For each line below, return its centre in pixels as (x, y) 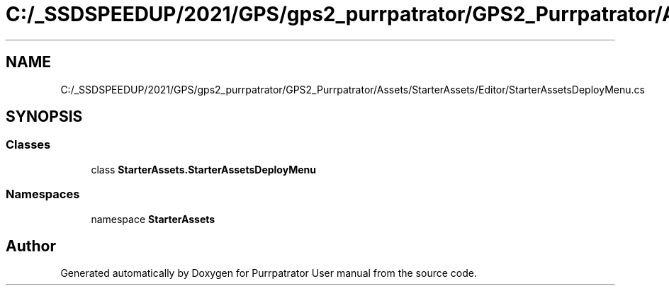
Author (31, 246)
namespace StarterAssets (153, 219)
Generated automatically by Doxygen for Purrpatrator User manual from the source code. (269, 273)
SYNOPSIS (44, 117)
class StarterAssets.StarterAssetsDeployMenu (203, 169)
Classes (28, 145)
